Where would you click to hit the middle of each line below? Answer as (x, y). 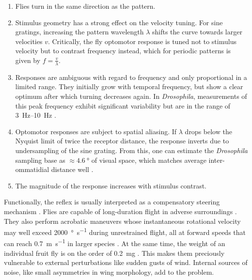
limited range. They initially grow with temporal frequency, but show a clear (129, 86)
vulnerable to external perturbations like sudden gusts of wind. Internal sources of (126, 262)
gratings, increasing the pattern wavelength (79, 32)
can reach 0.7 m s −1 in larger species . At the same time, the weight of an (115, 243)
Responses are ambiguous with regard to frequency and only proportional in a (131, 77)
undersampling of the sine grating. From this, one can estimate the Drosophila (131, 150)
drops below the (208, 131)
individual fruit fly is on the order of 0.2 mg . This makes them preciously (114, 253)
